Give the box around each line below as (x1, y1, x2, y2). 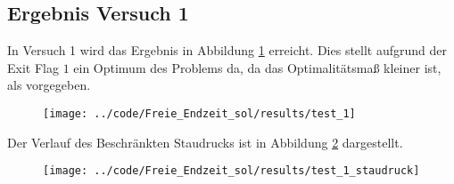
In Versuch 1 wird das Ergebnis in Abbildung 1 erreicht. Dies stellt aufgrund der (7, 41, 448, 60)
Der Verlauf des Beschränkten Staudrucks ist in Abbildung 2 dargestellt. (7, 132, 403, 151)
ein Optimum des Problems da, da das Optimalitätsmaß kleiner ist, (73, 58, 442, 76)
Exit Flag (7, 58, 59, 76)
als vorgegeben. (7, 76, 91, 94)
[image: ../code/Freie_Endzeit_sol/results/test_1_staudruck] (43, 164, 420, 178)
